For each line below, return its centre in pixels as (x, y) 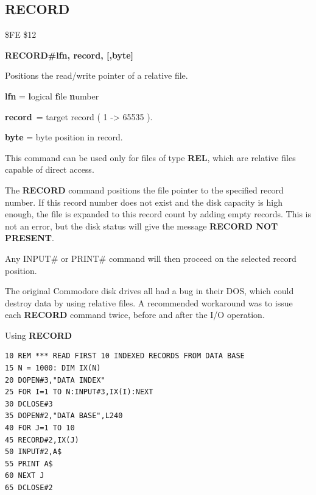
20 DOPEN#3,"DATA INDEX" (55, 380)
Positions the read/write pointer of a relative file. (97, 75)
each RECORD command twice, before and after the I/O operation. (135, 315)
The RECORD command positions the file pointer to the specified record (144, 190)
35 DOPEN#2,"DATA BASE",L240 (64, 416)
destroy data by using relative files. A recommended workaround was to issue (149, 302)
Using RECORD (39, 335)
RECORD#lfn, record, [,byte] (69, 55)
